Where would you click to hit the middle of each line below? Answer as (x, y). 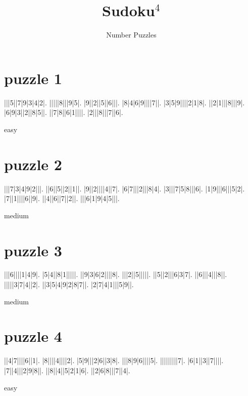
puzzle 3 (33, 250)
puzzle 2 (33, 164)
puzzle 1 (33, 78)
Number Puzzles (131, 35)
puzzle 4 (33, 336)
